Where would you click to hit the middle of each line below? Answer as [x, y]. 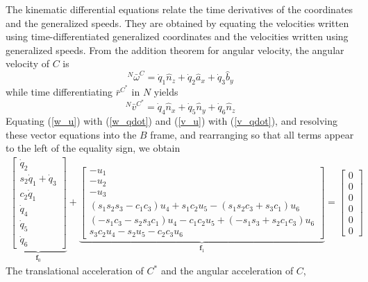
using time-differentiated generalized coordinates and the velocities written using [177, 36]
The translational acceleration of [75, 271]
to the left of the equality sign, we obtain [93, 148]
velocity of [27, 63]
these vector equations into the [71, 134]
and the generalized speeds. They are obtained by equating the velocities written [177, 23]
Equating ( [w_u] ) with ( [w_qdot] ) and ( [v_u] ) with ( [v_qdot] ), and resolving [172, 120]
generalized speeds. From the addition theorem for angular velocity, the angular [175, 50]
